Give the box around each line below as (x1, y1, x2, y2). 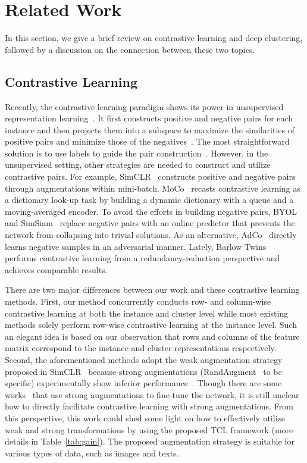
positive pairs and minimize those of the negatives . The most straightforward (5, 135, 290, 148)
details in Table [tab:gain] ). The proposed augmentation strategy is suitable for (5, 435, 295, 448)
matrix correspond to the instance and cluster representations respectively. (5, 342, 277, 354)
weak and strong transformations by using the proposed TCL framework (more (5, 423, 293, 436)
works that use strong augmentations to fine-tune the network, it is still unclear (5, 388, 299, 401)
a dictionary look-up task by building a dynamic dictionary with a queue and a (5, 193, 294, 206)
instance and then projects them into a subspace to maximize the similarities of (5, 123, 295, 136)
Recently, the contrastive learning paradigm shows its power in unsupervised (5, 100, 284, 112)
